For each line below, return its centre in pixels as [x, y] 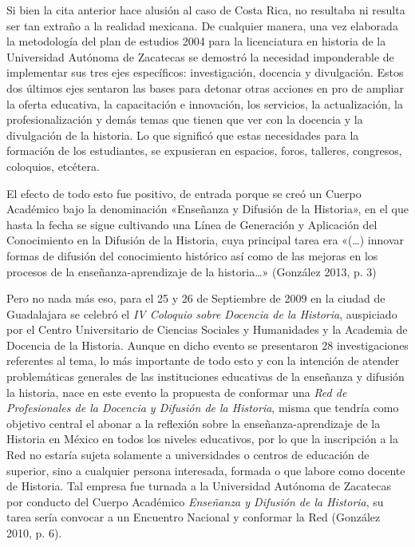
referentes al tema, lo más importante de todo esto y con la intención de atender [203, 361]
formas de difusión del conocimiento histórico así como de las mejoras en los [192, 255]
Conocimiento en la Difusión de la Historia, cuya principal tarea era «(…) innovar [206, 240]
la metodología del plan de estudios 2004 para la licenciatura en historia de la [196, 41]
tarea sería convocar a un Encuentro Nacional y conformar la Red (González [194, 517]
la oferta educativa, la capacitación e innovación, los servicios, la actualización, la [205, 103]
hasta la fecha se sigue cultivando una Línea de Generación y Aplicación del [192, 224]
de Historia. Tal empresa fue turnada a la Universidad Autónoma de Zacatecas [199, 486]
